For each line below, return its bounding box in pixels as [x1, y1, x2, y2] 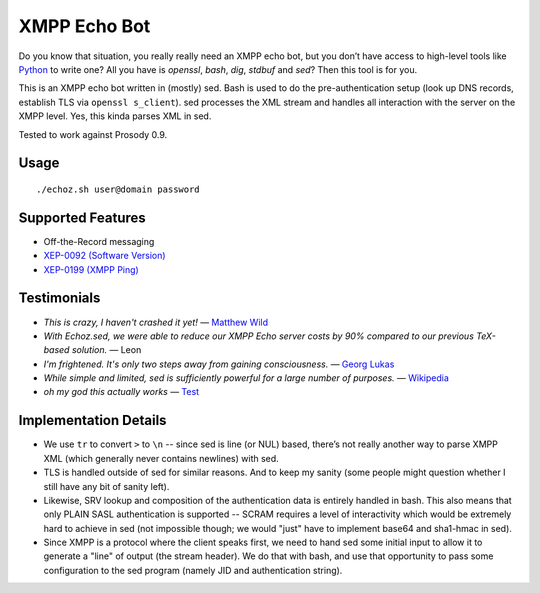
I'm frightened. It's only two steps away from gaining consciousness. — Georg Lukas [43, 358, 395, 370]
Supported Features [18, 209, 147, 226]
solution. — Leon [71, 344, 142, 356]
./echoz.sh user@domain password [36, 183, 200, 195]
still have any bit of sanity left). [43, 480, 170, 492]
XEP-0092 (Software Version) [43, 250, 166, 262]
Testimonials [18, 290, 101, 307]
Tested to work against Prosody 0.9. [18, 128, 168, 140]
